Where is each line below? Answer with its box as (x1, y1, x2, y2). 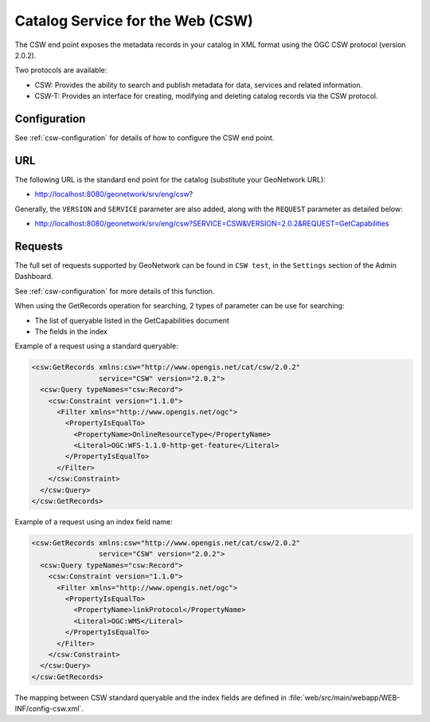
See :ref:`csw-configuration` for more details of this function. (14, 286, 215, 296)
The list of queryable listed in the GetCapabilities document (34, 316, 230, 325)
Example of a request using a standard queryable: (14, 341, 178, 351)
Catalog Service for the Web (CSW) (14, 12, 254, 29)
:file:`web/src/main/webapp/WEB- (287, 693, 401, 702)
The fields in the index (34, 327, 107, 336)
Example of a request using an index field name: (14, 517, 173, 526)
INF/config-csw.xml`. (14, 704, 84, 713)
